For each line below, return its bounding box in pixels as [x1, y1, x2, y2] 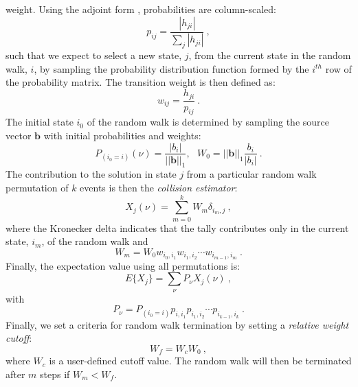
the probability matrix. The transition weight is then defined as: [5, 75, 276, 89]
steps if [40, 366, 70, 381]
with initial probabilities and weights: [43, 128, 201, 142]
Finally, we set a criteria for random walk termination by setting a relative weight [5, 317, 349, 331]
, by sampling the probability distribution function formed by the [34, 61, 309, 75]
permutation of [5, 180, 69, 194]
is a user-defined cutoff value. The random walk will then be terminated [49, 353, 352, 368]
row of [325, 61, 352, 75]
